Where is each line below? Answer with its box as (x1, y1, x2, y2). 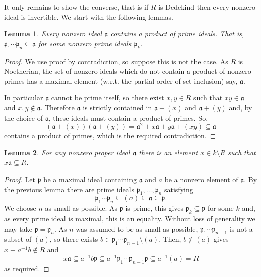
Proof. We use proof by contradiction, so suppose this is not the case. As (4, 56, 228, 66)
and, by (229, 102, 252, 113)
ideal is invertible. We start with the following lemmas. (4, 11, 173, 22)
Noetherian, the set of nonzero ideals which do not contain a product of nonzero (4, 66, 251, 76)
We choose (4, 203, 36, 213)
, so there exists (49, 234, 98, 244)
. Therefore (40, 102, 75, 113)
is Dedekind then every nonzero (158, 2, 256, 12)
